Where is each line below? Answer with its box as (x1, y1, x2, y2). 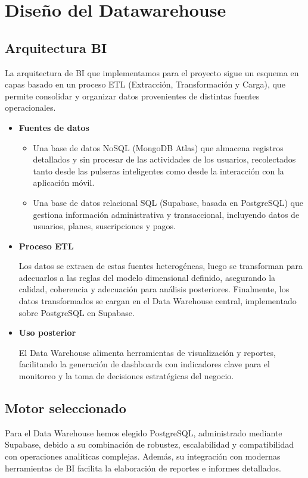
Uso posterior (18, 326, 76, 339)
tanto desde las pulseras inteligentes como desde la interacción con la (33, 164, 284, 177)
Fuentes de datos (18, 121, 89, 133)
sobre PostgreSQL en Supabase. (18, 306, 135, 318)
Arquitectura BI (5, 38, 107, 57)
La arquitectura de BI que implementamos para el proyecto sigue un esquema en (5, 66, 299, 79)
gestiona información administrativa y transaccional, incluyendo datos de (33, 208, 300, 220)
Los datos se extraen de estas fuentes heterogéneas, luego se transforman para (18, 260, 303, 272)
